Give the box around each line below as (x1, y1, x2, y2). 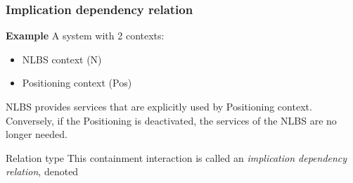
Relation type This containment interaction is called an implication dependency (6, 150, 347, 165)
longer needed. (6, 127, 68, 141)
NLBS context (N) (22, 51, 102, 66)
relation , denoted (6, 164, 79, 179)
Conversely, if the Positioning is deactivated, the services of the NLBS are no (6, 113, 337, 127)
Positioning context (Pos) (22, 75, 132, 90)
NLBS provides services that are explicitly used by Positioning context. (6, 99, 312, 113)
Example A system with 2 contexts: (6, 28, 165, 43)
